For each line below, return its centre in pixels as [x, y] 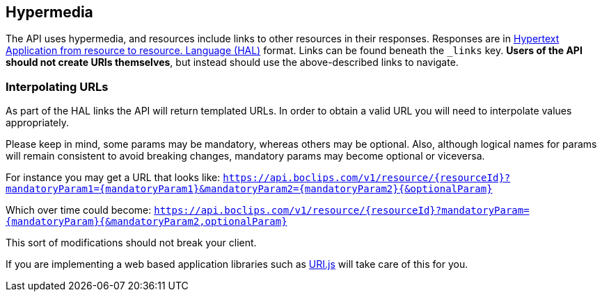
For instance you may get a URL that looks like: [113, 178]
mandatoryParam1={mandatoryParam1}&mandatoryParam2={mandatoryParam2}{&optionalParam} [249, 189]
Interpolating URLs [57, 86]
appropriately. [38, 123]
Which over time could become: [79, 210]
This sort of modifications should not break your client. [131, 243]
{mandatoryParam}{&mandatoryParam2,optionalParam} [146, 222]
